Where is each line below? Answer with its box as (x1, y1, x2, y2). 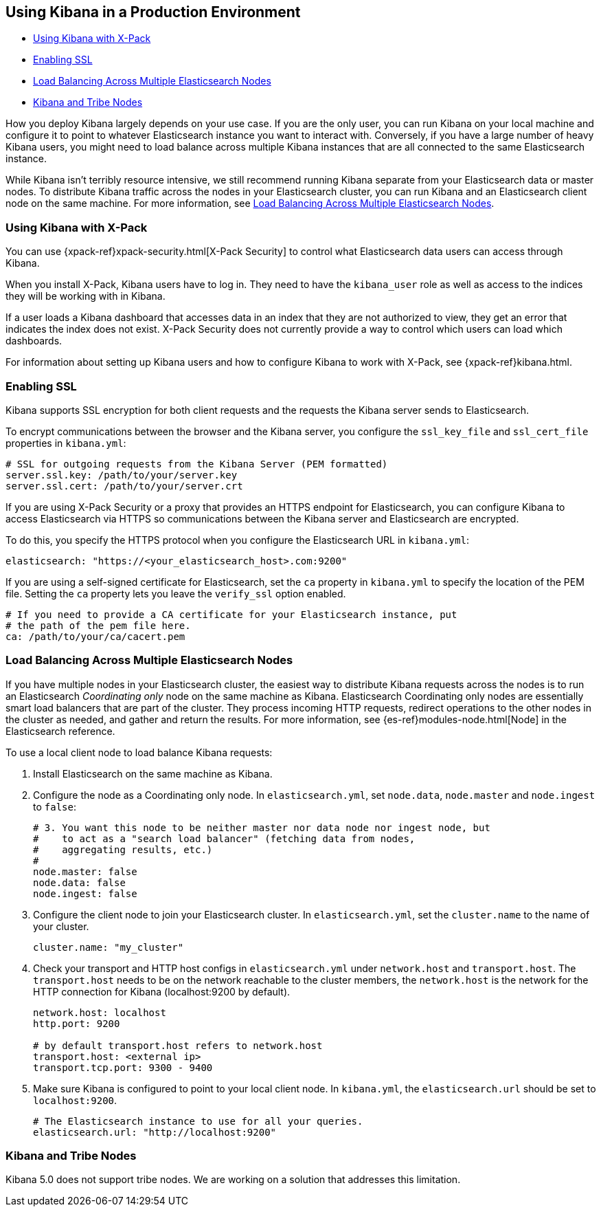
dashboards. (5, 335, 63, 347)
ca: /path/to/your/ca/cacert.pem (5, 630, 185, 642)
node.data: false (33, 877, 126, 888)
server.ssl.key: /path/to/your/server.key (5, 469, 238, 481)
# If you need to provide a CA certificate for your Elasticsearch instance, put (5, 608, 457, 620)
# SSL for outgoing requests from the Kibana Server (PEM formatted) (5, 458, 388, 470)
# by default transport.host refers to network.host (33, 1039, 323, 1051)
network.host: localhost (33, 1006, 166, 1018)
